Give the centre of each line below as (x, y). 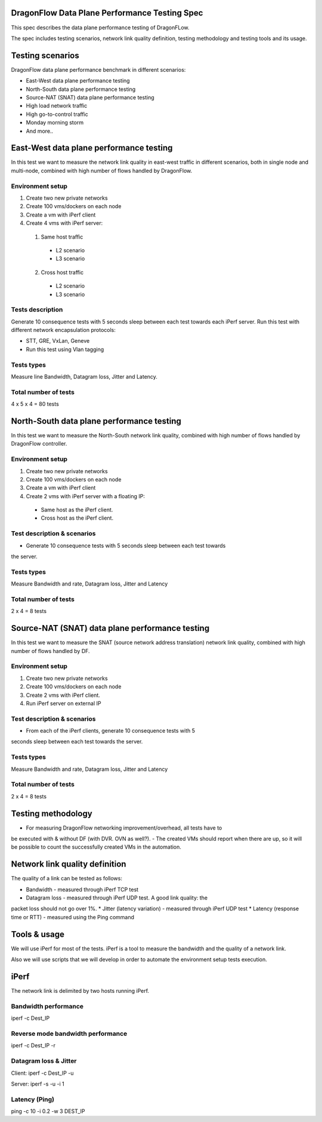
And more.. (40, 131)
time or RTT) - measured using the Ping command (72, 917)
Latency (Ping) (33, 1099)
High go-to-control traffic (57, 114)
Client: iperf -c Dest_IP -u (42, 1073)
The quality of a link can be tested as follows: (66, 879)
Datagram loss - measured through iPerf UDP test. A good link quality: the (117, 898)
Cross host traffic (62, 272)
